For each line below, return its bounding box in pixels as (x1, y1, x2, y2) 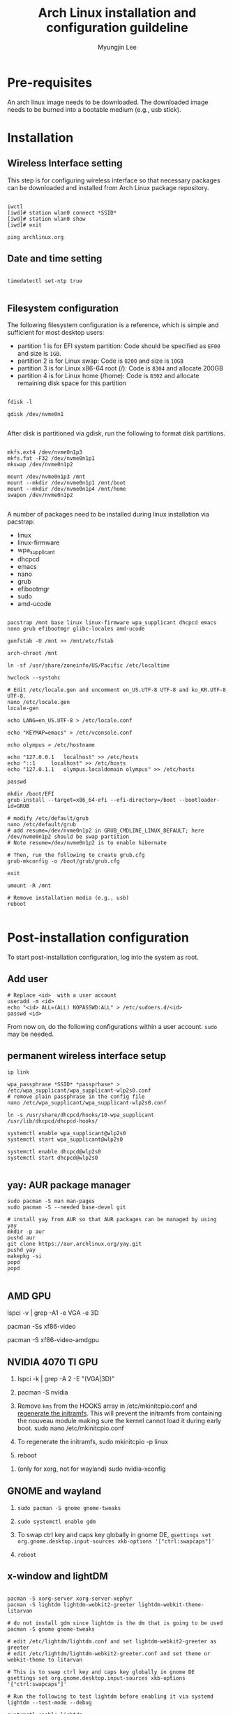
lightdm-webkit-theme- (138, 1601, 204, 1608)
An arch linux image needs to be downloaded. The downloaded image (7, 98, 209, 106)
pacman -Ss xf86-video (7, 1323, 76, 1331)
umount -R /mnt (7, 882, 52, 889)
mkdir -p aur (7, 1228, 45, 1235)
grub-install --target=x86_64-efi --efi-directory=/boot (7, 797, 176, 804)
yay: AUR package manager (7, 1179, 131, 1191)
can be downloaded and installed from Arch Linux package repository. (7, 183, 209, 192)
